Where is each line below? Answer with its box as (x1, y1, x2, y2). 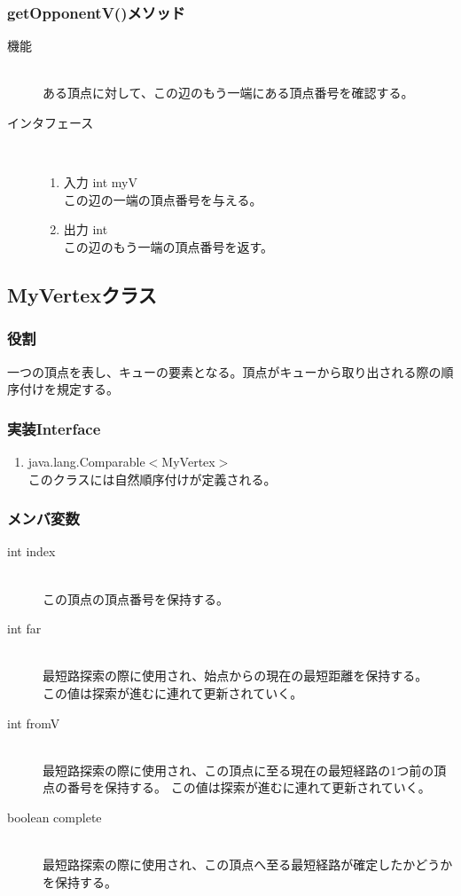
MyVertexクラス (7, 280, 157, 308)
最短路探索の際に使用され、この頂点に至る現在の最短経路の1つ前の (43, 760, 434, 779)
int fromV (7, 713, 60, 732)
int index (7, 542, 56, 561)
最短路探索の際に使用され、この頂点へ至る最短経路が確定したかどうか (43, 855, 453, 874)
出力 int (63, 220, 108, 239)
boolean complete (7, 807, 102, 826)
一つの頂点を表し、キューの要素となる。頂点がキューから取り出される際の (7, 362, 441, 381)
